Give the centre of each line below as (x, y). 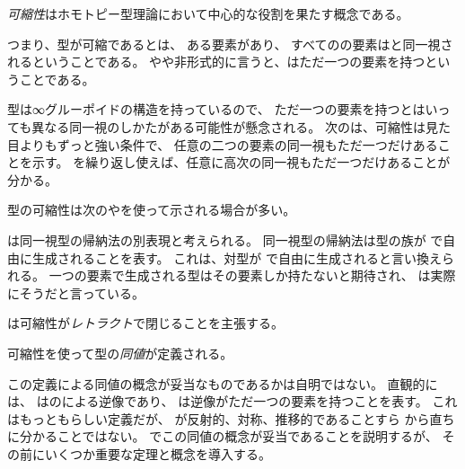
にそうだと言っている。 (76, 292)
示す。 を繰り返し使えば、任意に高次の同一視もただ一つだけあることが (241, 162)
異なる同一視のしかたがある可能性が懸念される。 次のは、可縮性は (228, 126)
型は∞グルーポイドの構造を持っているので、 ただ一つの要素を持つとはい (223, 109)
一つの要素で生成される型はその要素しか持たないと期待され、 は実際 (252, 275)
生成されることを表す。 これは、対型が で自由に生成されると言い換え (237, 257)
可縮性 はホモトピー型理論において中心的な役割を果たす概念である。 (208, 13)
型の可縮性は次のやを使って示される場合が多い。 (152, 210)
